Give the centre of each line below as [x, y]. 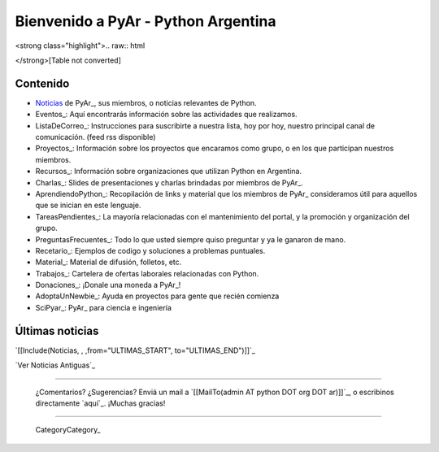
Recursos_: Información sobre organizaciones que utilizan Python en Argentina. [169, 172]
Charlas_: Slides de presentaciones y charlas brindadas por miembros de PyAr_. [170, 182]
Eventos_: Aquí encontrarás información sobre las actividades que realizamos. [166, 115]
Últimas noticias [57, 330]
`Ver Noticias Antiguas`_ [55, 365]
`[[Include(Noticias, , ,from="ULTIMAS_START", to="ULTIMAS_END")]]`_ [135, 350]
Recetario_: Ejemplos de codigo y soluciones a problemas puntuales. [150, 250]
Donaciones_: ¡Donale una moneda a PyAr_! [108, 285]
